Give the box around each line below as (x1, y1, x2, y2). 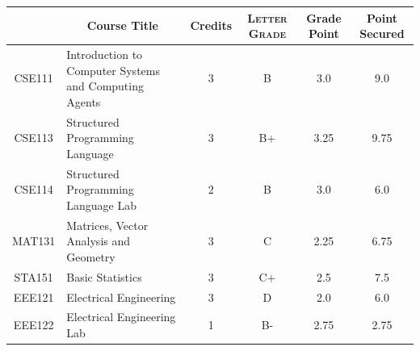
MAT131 (12, 232, 56, 249)
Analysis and (66, 232, 131, 249)
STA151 (14, 268, 53, 285)
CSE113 (14, 129, 53, 146)
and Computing (66, 77, 144, 94)
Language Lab (66, 196, 137, 213)
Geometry (66, 248, 115, 265)
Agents (66, 93, 101, 110)
